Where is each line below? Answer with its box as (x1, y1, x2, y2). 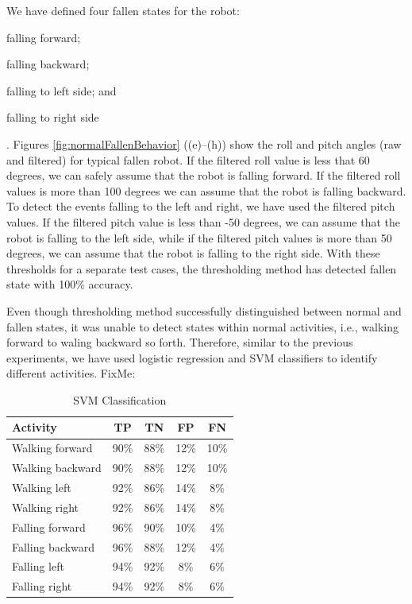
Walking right (12, 498, 79, 515)
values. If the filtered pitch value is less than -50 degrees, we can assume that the (6, 213, 400, 230)
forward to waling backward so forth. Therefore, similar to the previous (6, 334, 353, 350)
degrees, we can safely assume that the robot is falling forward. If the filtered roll (6, 167, 401, 184)
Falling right (12, 578, 72, 594)
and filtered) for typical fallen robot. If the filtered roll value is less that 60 (6, 151, 370, 168)
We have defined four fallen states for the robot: (6, 2, 240, 18)
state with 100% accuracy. (6, 276, 133, 292)
